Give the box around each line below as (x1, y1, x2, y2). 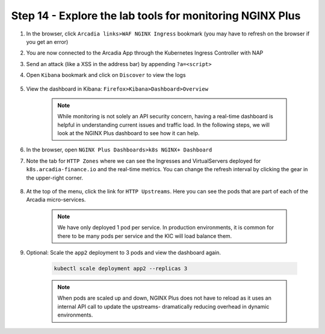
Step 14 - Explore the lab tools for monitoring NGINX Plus (11, 9, 301, 22)
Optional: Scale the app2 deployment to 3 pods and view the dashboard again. (26, 249, 221, 256)
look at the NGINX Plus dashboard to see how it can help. (57, 130, 200, 137)
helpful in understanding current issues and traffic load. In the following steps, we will (57, 121, 270, 129)
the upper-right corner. (26, 174, 84, 181)
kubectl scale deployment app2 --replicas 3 (54, 265, 188, 272)
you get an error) (26, 38, 69, 45)
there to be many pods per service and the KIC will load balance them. (57, 232, 232, 240)
